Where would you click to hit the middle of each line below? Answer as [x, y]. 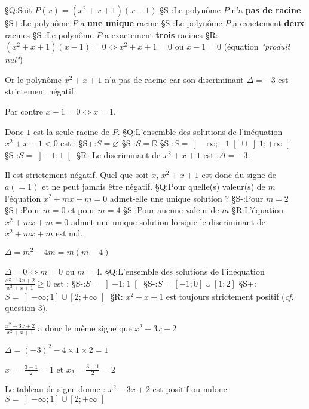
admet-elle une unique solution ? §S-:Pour [186, 198]
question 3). [27, 308]
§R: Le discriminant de [119, 154]
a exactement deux [269, 23]
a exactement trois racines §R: [161, 34]
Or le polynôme [33, 79]
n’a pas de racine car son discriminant [174, 79]
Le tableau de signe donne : [55, 389]
